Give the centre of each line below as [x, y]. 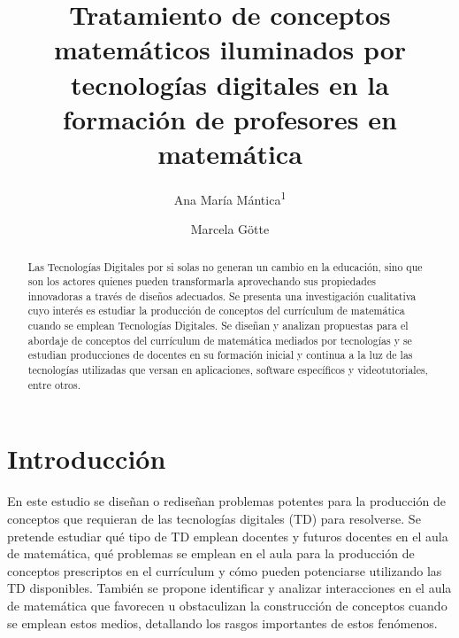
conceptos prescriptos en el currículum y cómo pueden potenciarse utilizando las [225, 570]
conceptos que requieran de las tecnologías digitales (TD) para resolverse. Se [214, 518]
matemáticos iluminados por [230, 49]
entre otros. [54, 384]
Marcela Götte [230, 229]
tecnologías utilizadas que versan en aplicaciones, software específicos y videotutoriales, [228, 370]
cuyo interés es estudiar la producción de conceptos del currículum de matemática [216, 311]
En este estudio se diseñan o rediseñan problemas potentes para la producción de [226, 501]
